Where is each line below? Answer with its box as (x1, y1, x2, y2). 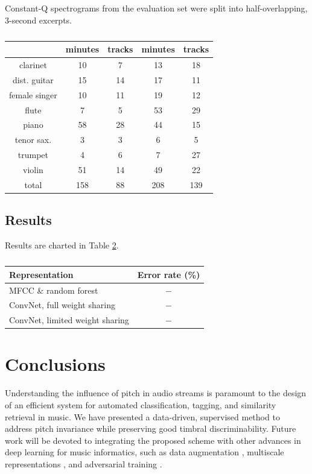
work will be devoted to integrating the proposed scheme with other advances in (5, 434, 301, 446)
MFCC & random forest (9, 283, 98, 296)
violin (22, 163, 43, 175)
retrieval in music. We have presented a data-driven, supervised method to (5, 410, 280, 423)
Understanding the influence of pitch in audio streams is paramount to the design (5, 387, 307, 399)
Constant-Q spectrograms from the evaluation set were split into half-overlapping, (5, 2, 308, 14)
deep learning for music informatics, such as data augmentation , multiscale (5, 446, 284, 458)
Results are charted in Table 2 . (5, 239, 119, 251)
